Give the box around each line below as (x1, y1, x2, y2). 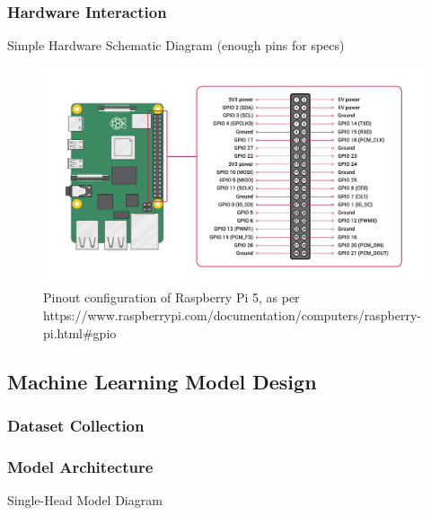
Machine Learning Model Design (7, 367, 317, 395)
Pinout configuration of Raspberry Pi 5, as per (43, 288, 300, 307)
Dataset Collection (7, 414, 145, 436)
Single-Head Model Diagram (7, 491, 163, 510)
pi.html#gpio (43, 323, 117, 342)
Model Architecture (7, 455, 154, 477)
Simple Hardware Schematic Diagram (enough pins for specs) (7, 36, 345, 55)
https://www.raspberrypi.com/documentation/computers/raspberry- (43, 306, 422, 325)
